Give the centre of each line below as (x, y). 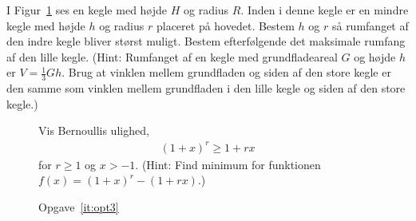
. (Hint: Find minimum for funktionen (228, 164)
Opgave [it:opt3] (79, 206)
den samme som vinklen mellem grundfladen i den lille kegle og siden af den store (206, 88)
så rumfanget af (370, 25)
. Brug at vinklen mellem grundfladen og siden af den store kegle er (226, 72)
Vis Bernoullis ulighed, (94, 130)
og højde (375, 56)
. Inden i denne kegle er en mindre (325, 10)
